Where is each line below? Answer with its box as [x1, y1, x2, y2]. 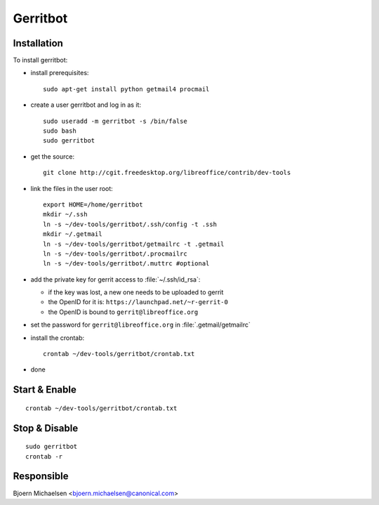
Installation [13, 37, 63, 49]
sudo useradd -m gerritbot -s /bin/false [43, 117, 187, 125]
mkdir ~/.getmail [43, 230, 102, 238]
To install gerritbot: [13, 56, 68, 65]
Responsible [13, 471, 69, 483]
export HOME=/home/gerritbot [43, 200, 143, 209]
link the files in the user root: [30, 184, 114, 192]
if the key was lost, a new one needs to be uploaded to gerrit [48, 288, 224, 296]
